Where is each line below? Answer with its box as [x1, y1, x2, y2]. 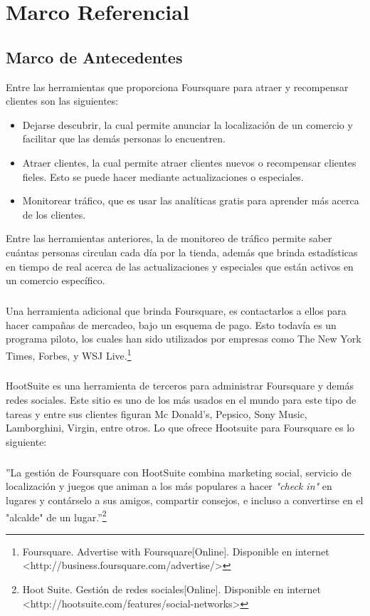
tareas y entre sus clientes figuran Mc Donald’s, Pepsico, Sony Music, [6, 406, 307, 421]
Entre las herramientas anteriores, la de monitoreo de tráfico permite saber [6, 231, 332, 246]
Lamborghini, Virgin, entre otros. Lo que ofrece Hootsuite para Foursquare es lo [6, 420, 355, 435]
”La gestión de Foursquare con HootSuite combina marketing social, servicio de [6, 464, 351, 479]
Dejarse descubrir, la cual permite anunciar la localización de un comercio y [22, 117, 353, 132]
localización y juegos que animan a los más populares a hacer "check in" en [6, 479, 332, 494]
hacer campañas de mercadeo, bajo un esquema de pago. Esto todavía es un [6, 317, 337, 332]
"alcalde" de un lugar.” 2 [6, 507, 107, 524]
